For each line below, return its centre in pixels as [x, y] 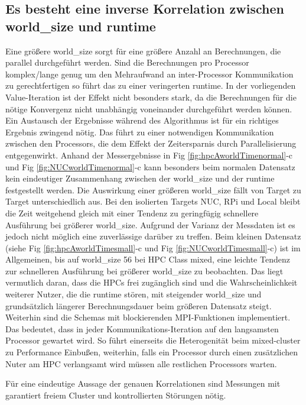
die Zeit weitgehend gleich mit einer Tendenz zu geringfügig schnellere [132, 213]
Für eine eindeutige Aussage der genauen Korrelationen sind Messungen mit [143, 383]
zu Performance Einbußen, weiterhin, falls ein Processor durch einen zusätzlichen [152, 352]
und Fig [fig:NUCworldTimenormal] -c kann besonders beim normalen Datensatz [150, 166]
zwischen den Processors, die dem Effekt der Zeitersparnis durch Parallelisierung [151, 143]
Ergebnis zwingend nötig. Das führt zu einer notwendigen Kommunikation [140, 132]
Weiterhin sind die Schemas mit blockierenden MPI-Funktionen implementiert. [148, 317]
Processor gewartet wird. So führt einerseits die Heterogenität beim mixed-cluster [153, 340]
